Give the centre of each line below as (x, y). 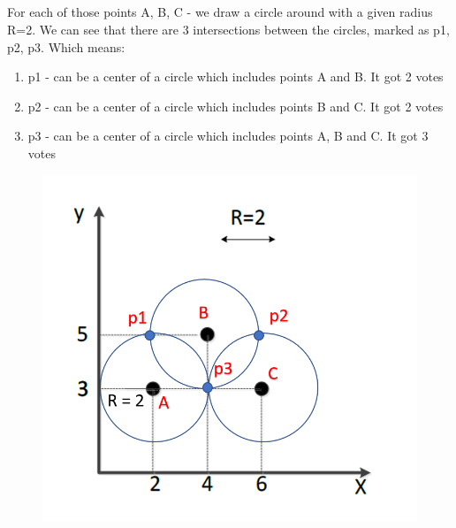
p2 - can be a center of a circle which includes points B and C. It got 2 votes (236, 106)
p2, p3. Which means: (66, 46)
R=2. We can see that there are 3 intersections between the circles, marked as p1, (228, 29)
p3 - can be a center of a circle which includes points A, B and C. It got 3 (228, 136)
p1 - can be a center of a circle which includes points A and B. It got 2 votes (236, 77)
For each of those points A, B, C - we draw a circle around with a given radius (220, 12)
